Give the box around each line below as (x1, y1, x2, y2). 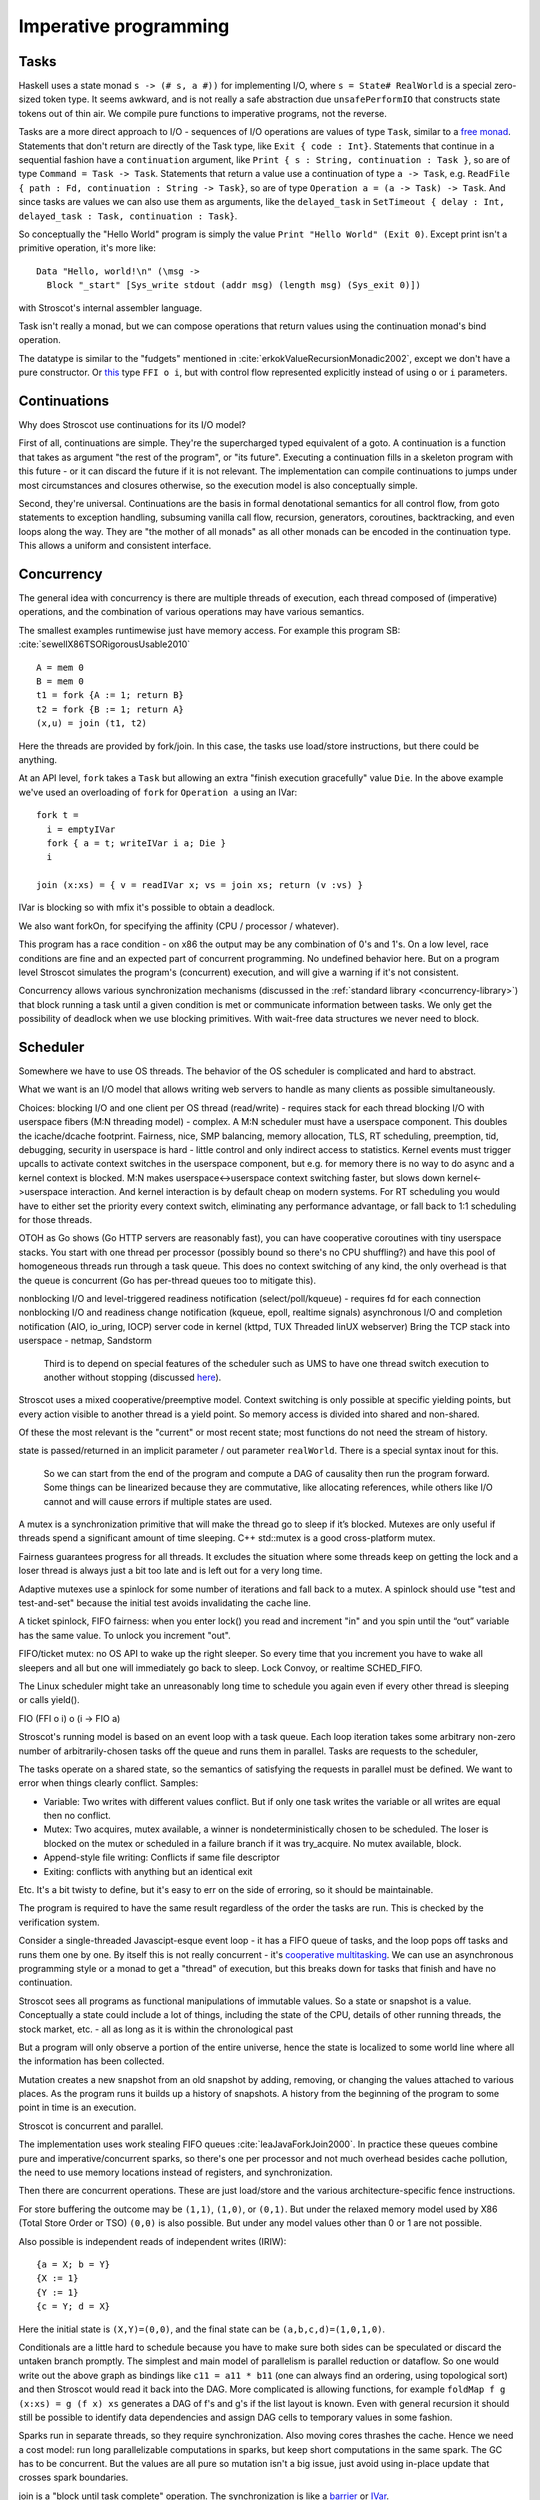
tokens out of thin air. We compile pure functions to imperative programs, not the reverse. (18, 107, 387, 119)
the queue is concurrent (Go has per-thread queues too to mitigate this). (18, 1274, 317, 1286)
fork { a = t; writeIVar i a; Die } (46, 837, 227, 849)
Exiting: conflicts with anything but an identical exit (43, 1865, 253, 1877)
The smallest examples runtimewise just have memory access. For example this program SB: (18, 624, 401, 636)
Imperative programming (18, 15, 230, 37)
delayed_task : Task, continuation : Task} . (18, 210, 238, 222)
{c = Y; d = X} (36, 2301, 111, 2312)
